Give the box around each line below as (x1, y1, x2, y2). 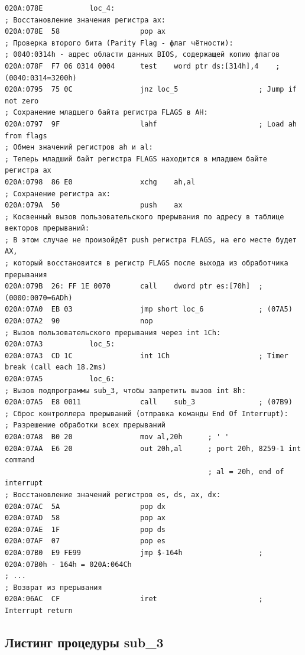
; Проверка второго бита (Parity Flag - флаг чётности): (5, 38, 233, 47)
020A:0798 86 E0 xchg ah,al (5, 177, 196, 186)
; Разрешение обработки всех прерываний (5, 421, 166, 430)
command (5, 456, 35, 465)
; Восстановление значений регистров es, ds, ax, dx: (5, 490, 221, 499)
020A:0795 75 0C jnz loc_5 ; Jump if (5, 85, 297, 94)
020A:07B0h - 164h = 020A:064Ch (5, 560, 132, 569)
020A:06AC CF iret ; (5, 595, 263, 604)
